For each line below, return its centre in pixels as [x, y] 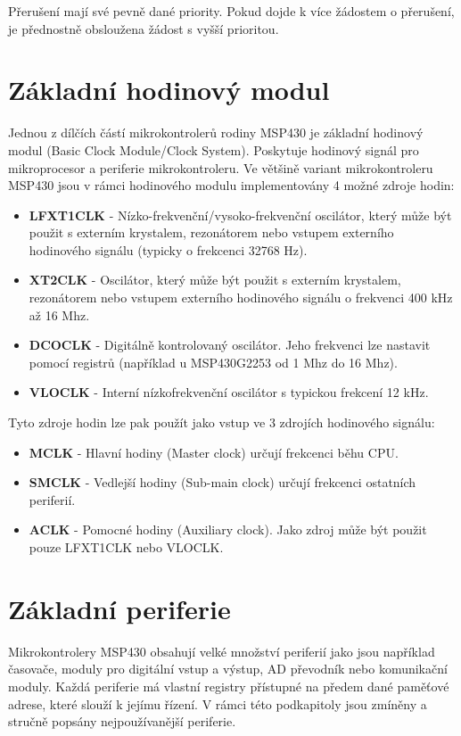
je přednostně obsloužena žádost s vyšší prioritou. [144, 28]
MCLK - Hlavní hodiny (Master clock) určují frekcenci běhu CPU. [214, 452]
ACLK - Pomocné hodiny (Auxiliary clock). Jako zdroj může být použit [228, 529]
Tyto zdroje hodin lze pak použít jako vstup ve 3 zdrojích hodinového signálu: [222, 422]
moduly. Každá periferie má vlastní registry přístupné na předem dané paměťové [229, 686]
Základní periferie [119, 608]
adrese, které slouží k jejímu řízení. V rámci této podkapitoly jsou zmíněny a [218, 703]
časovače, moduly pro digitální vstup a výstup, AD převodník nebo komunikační [228, 669]
